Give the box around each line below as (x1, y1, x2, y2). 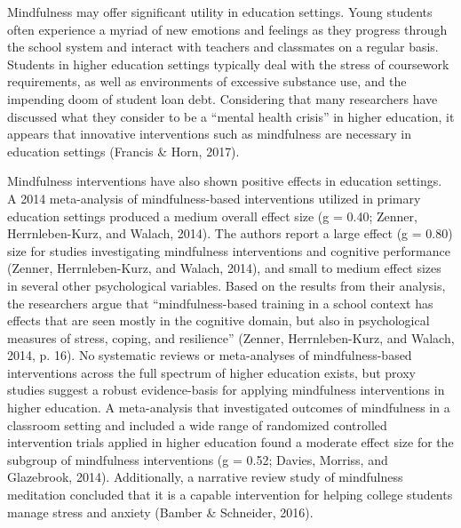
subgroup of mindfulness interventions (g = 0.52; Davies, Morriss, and (7, 450, 388, 468)
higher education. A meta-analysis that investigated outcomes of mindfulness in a (7, 398, 450, 417)
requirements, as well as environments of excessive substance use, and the (7, 72, 407, 91)
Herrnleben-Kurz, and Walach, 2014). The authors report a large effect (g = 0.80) (7, 224, 453, 243)
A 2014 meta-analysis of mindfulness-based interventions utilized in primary (7, 188, 421, 207)
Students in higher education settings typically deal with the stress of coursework (7, 54, 449, 73)
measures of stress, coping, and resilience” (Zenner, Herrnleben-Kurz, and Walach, (7, 328, 455, 347)
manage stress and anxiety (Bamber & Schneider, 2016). (7, 502, 314, 521)
